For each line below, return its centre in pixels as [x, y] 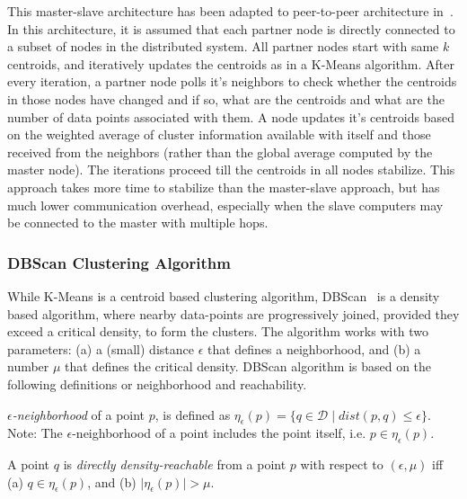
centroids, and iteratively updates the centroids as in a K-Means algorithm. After [231, 63]
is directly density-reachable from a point [175, 464]
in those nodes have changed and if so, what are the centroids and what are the [226, 98]
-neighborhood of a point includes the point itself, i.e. [219, 433]
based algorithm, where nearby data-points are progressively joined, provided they [233, 313]
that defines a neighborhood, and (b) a [314, 348]
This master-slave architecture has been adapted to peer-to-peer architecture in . [230, 11]
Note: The [35, 433]
